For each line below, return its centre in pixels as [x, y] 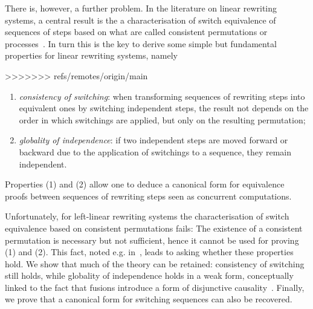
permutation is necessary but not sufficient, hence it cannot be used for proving [152, 240]
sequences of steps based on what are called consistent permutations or [136, 32]
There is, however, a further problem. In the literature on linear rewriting [141, 8]
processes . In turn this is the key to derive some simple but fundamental [141, 43]
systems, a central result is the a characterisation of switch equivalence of [140, 20]
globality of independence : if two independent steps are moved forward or [153, 140]
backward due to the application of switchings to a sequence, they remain [155, 151]
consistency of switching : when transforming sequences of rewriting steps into [162, 96]
